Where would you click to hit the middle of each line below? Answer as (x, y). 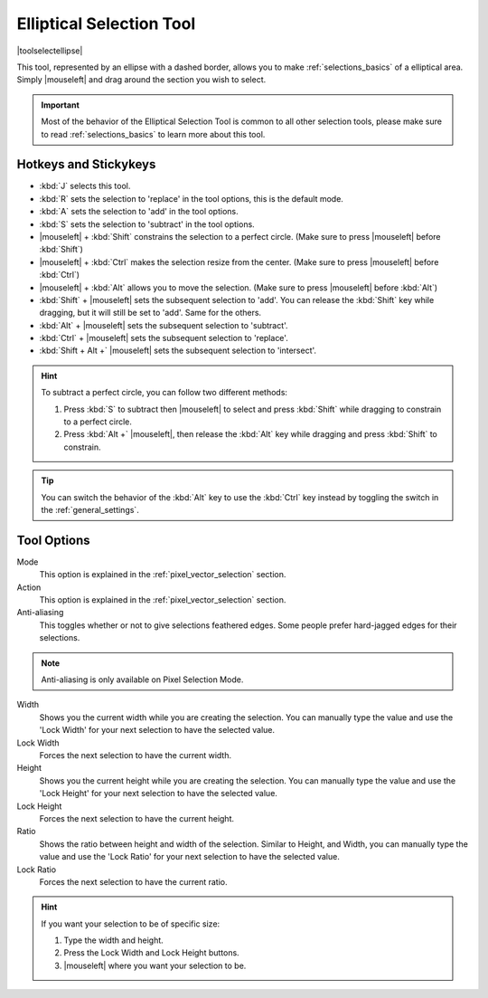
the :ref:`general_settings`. (90, 510)
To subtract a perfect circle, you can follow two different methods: (164, 393)
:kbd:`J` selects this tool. (85, 186)
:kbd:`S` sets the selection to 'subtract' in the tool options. (147, 224)
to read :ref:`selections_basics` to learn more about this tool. (153, 134)
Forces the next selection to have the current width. (136, 755)
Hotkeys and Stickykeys (86, 164)
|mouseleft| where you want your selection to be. (155, 965)
